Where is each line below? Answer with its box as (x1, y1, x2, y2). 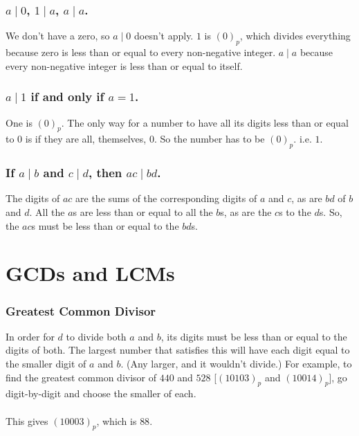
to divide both (66, 329, 127, 343)
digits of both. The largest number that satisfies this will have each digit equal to (6, 343, 350, 357)
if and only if (30, 88, 104, 105)
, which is (96, 413, 137, 428)
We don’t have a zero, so (6, 28, 110, 43)
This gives (6, 413, 48, 428)
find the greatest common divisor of (6, 370, 157, 384)
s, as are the (220, 205, 272, 219)
